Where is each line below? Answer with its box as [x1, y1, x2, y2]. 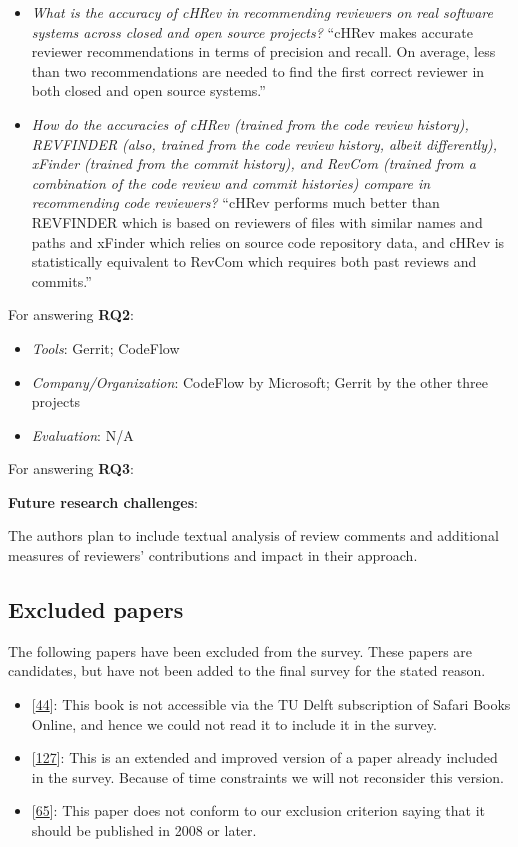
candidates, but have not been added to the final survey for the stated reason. [8, 660, 486, 681]
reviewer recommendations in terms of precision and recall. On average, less [31, 41, 496, 62]
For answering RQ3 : [8, 458, 134, 479]
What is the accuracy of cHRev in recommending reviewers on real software [31, 2, 493, 22]
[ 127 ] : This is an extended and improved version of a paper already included [31, 747, 498, 768]
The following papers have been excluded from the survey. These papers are [8, 640, 473, 661]
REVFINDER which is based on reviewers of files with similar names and [31, 211, 483, 232]
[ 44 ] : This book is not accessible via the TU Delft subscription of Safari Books [31, 694, 511, 715]
